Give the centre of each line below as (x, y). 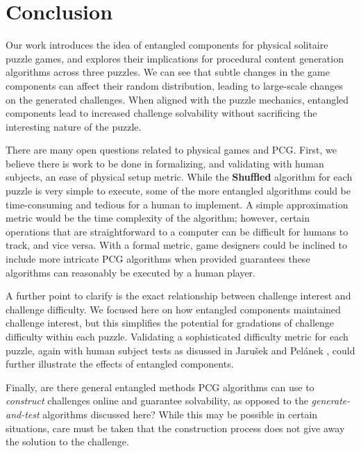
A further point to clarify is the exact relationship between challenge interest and (178, 296)
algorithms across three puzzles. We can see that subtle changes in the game (168, 72)
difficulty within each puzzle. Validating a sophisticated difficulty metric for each (177, 336)
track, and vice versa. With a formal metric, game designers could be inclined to (176, 245)
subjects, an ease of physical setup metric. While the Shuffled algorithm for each (179, 177)
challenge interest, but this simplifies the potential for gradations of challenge (170, 323)
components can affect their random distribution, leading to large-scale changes (174, 85)
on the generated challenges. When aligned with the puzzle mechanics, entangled (177, 99)
